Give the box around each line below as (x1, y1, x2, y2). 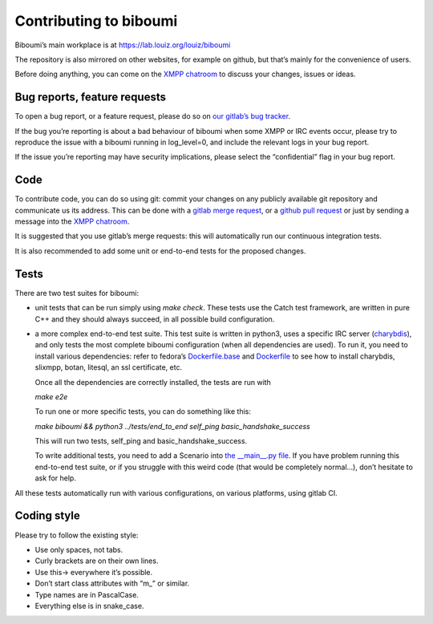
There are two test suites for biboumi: (14, 288, 140, 298)
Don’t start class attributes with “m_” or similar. (34, 578, 190, 589)
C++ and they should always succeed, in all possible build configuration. (34, 314, 275, 324)
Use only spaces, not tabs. (34, 545, 123, 554)
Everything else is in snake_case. (34, 601, 144, 610)
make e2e (34, 391, 68, 401)
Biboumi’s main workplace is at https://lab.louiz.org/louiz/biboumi (14, 40, 231, 50)
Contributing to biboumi (14, 12, 178, 30)
